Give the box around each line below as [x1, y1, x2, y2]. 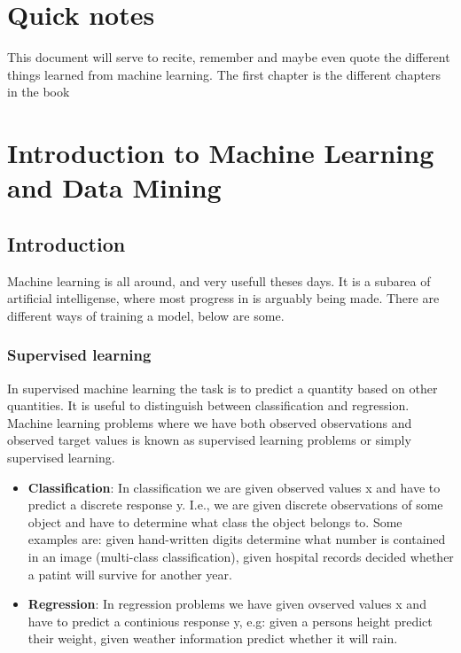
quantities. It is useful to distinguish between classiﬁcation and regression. [7, 396, 410, 415]
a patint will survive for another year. [27, 564, 232, 583]
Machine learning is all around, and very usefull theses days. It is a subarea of [7, 271, 431, 290]
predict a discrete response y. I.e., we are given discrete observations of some [27, 495, 443, 514]
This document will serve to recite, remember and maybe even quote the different [7, 48, 450, 66]
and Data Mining [7, 169, 222, 206]
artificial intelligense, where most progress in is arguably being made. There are [7, 289, 440, 307]
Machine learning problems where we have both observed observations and [7, 413, 412, 431]
